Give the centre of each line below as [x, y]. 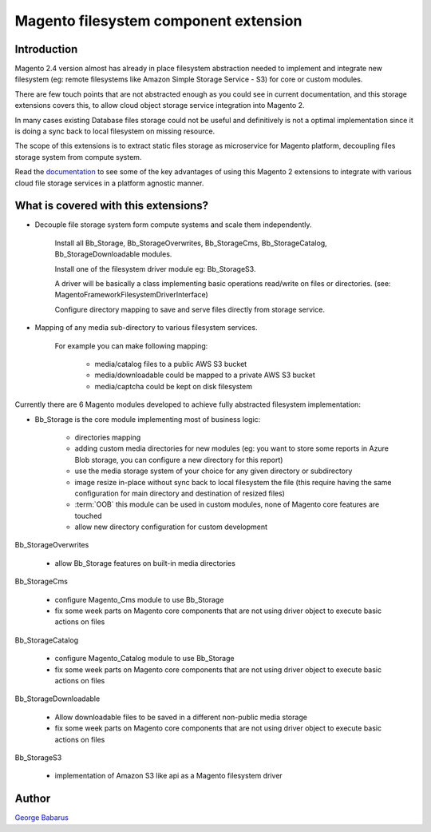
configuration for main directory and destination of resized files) [180, 493]
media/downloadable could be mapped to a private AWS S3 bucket [205, 375]
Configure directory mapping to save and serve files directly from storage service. [190, 309]
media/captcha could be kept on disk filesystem [174, 386]
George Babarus [42, 818]
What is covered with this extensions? [112, 206]
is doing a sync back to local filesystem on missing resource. [115, 131]
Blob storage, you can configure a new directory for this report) [179, 460]
